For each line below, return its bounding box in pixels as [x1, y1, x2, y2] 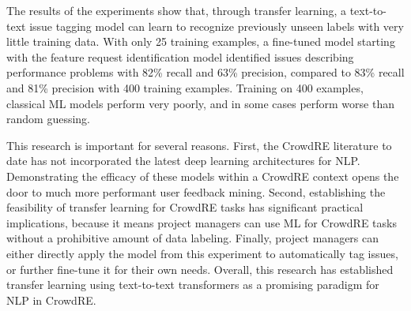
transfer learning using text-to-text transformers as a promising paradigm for [6, 276, 379, 293]
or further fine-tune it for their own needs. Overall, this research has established [6, 260, 394, 277]
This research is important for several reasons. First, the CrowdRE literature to [6, 137, 392, 153]
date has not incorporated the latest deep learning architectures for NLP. [6, 152, 360, 169]
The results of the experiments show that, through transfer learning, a [6, 2, 346, 18]
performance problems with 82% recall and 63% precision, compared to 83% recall [6, 64, 405, 81]
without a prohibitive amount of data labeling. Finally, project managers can [6, 230, 379, 246]
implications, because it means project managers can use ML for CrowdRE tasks [6, 214, 397, 230]
